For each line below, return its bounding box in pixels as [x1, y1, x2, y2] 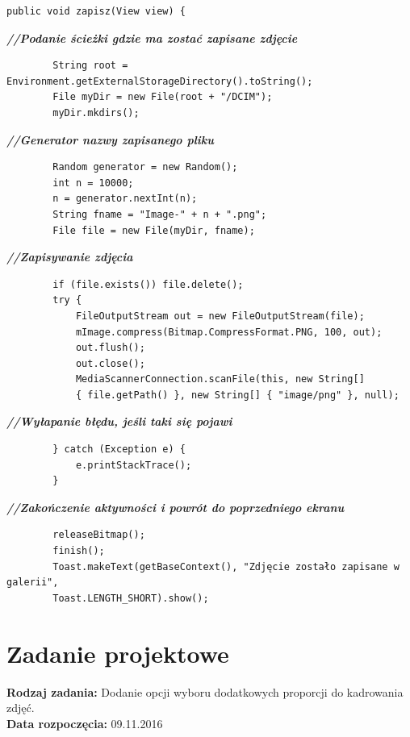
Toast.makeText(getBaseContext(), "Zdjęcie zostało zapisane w [52, 560, 400, 573]
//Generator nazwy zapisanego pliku [6, 131, 214, 148]
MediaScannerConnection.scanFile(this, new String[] [75, 373, 365, 385]
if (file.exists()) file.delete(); [52, 278, 244, 290]
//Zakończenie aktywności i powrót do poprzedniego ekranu [6, 498, 345, 515]
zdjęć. [6, 699, 35, 716]
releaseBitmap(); [52, 529, 145, 541]
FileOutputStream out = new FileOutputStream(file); [75, 310, 365, 322]
